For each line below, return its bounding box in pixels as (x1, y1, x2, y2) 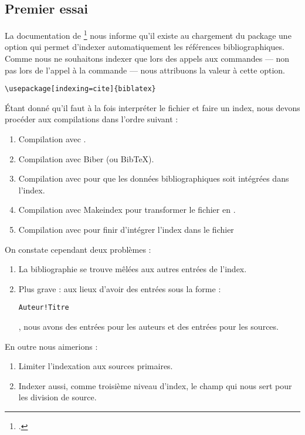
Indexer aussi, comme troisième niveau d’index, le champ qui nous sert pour (18, 379, 292, 391)
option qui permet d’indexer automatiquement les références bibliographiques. (5, 41, 284, 53)
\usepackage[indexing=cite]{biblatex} (5, 85, 156, 93)
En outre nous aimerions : (5, 340, 98, 352)
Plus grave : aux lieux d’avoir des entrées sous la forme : (18, 282, 221, 295)
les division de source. (18, 391, 97, 403)
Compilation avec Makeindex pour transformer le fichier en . (18, 203, 236, 216)
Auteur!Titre (18, 303, 69, 312)
